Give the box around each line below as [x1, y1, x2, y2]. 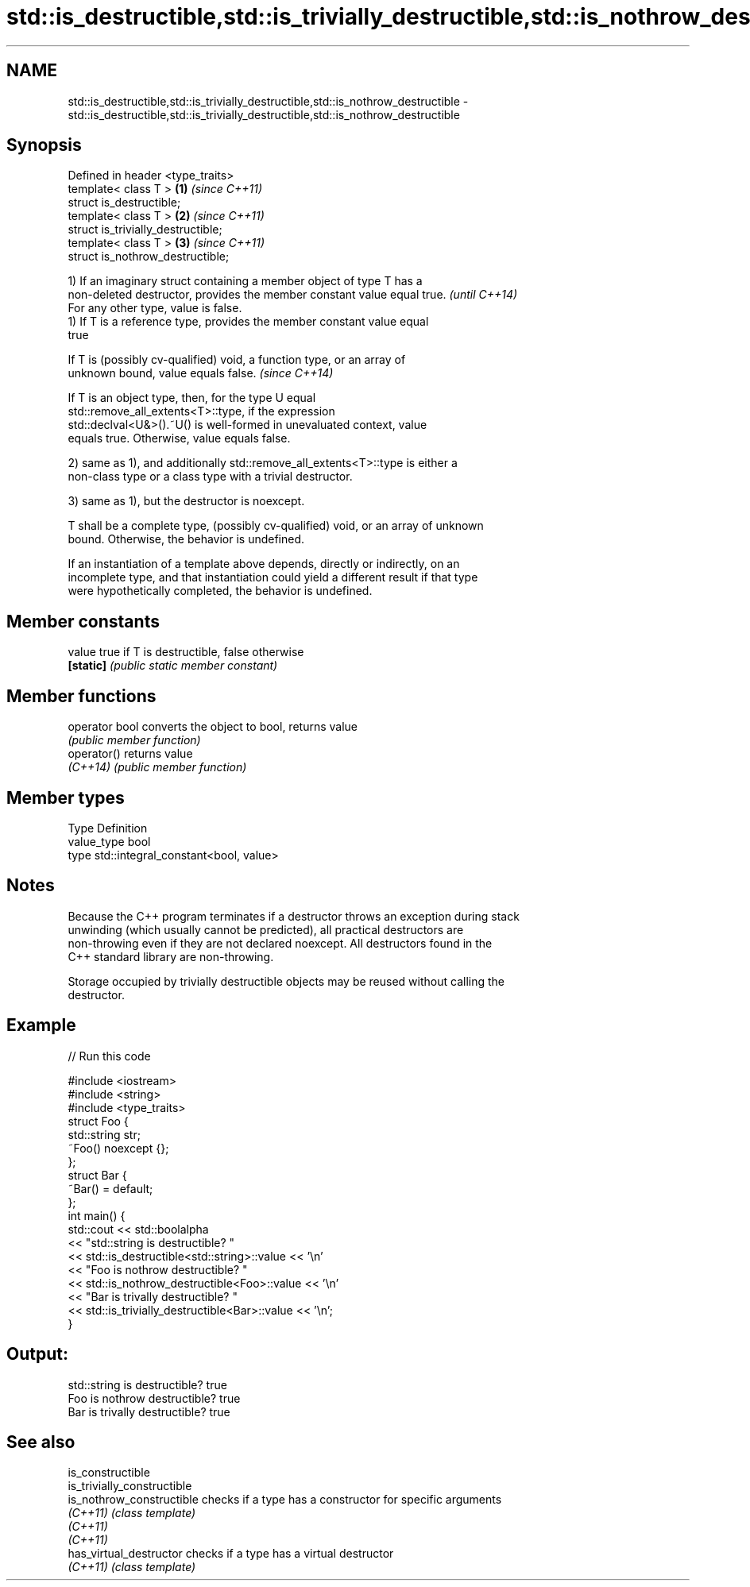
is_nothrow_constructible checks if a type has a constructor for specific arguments [68, 1492, 502, 1507]
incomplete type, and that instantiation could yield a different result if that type [68, 570, 478, 585]
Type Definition [68, 821, 148, 835]
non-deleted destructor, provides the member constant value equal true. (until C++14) [68, 288, 518, 302]
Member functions [6, 685, 157, 706]
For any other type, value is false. [68, 301, 242, 315]
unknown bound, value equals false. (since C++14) [68, 366, 334, 380]
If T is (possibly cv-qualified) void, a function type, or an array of [68, 353, 406, 367]
